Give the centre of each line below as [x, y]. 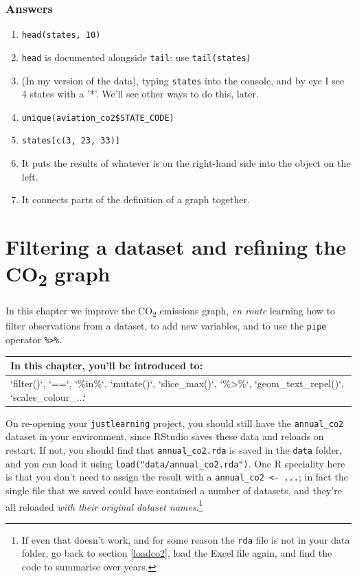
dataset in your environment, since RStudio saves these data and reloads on [165, 436]
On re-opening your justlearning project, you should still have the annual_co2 [175, 423]
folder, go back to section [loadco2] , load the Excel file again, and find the [177, 553]
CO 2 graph [58, 275]
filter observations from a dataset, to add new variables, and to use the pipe [166, 326]
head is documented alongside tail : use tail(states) [136, 57]
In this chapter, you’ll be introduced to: [107, 366]
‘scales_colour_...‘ [48, 396]
